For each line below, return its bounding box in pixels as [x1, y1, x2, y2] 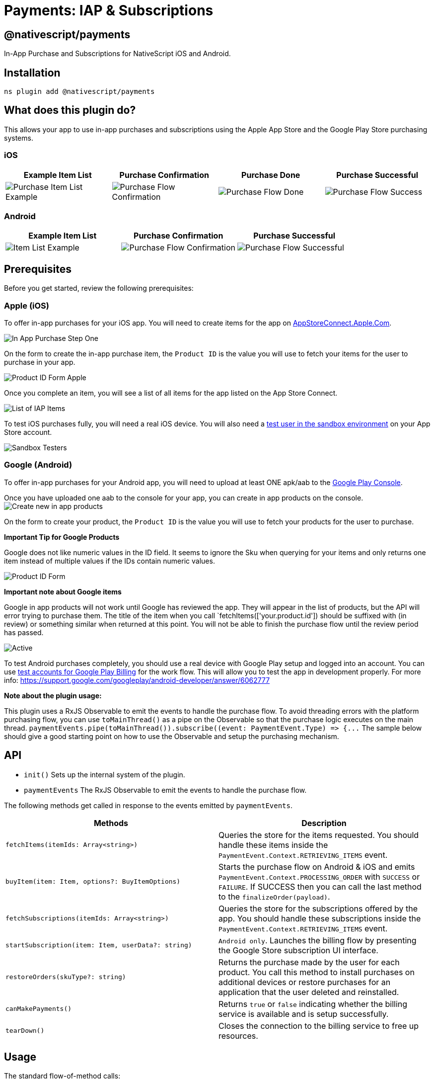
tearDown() [5, 1027, 45, 1035]
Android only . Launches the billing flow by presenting [218, 935, 417, 945]
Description [301, 818, 347, 828]
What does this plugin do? [4, 104, 136, 117]
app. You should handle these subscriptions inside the [218, 913, 421, 923]
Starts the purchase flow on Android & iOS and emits [218, 861, 415, 872]
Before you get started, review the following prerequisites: [4, 284, 194, 293]
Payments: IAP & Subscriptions [4, 2, 214, 19]
